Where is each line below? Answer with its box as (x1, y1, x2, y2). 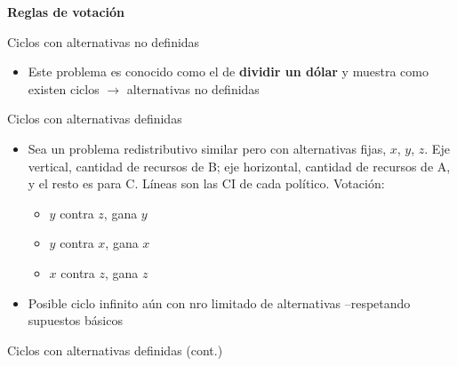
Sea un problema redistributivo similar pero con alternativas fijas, (28, 139, 387, 157)
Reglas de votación (7, 3, 125, 20)
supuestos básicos (28, 311, 123, 330)
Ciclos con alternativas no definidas (7, 32, 200, 51)
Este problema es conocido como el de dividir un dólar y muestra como (28, 62, 429, 81)
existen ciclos (28, 79, 100, 98)
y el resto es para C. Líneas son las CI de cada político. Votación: (28, 174, 385, 193)
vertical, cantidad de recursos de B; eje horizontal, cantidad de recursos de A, (28, 156, 451, 175)
